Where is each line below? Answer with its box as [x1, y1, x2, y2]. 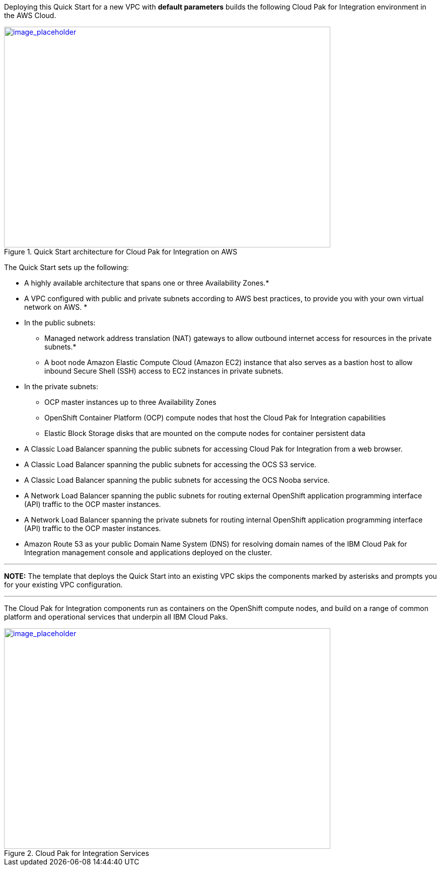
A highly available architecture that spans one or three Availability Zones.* [24, 279, 269, 287]
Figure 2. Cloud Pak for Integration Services [4, 849, 150, 857]
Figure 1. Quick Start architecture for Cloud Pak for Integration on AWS [4, 247, 238, 256]
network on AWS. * [24, 303, 88, 311]
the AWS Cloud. [4, 11, 56, 20]
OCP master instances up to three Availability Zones [44, 398, 216, 406]
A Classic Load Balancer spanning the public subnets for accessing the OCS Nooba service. [24, 476, 330, 484]
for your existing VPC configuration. [4, 580, 123, 589]
